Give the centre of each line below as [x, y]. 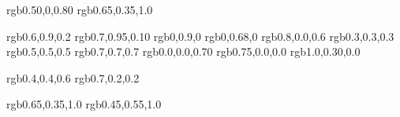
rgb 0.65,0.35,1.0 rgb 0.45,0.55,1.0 [84, 104]
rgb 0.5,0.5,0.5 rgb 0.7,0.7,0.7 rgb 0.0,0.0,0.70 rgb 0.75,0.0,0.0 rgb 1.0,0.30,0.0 [183, 51]
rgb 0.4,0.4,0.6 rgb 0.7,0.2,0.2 [73, 77]
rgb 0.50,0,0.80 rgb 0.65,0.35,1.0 [80, 9]
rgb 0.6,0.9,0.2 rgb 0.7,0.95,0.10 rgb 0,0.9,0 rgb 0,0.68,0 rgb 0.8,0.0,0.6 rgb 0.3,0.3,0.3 [200, 36]
